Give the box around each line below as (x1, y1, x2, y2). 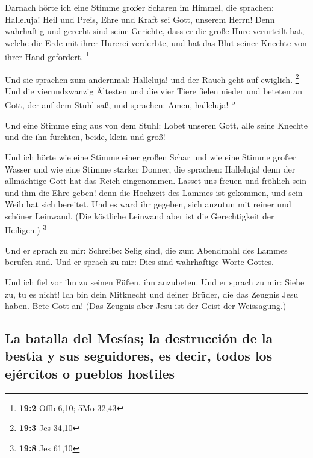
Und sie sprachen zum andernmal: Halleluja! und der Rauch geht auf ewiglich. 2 (5, 71, 299, 85)
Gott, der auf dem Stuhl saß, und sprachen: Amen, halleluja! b (5, 97, 235, 111)
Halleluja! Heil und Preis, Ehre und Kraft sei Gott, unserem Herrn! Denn (5, 13, 275, 25)
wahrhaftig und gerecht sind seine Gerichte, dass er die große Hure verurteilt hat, (5, 25, 305, 37)
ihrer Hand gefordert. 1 (5, 49, 90, 63)
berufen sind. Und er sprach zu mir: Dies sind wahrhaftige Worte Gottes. (5, 255, 274, 268)
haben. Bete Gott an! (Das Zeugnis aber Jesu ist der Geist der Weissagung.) (5, 299, 287, 312)
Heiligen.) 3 (5, 222, 47, 236)
